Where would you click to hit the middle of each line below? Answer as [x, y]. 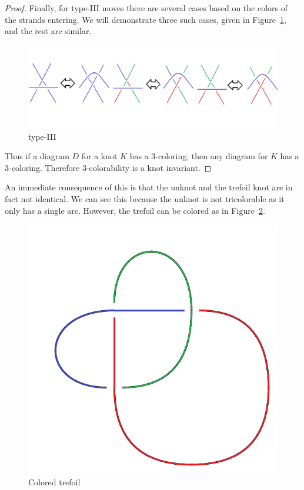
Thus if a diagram [37, 156]
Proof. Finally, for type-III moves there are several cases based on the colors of [146, 8]
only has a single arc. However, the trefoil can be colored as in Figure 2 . [135, 210]
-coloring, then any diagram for [212, 156]
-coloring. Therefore [44, 167]
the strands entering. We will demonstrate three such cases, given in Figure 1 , [146, 19]
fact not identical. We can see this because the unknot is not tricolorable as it [145, 198]
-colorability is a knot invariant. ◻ [149, 167]
